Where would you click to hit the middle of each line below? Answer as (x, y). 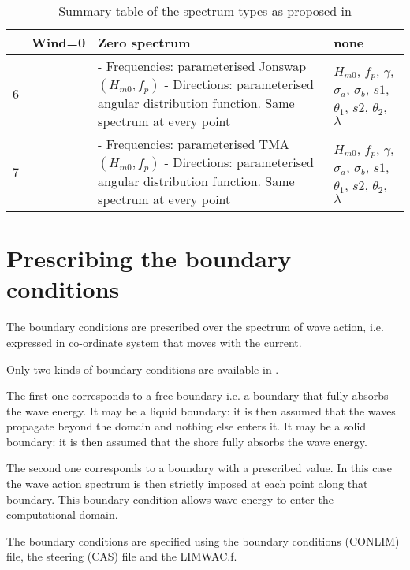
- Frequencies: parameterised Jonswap (202, 66)
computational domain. (62, 514)
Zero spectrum (144, 42)
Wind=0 (59, 42)
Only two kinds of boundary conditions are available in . (143, 369)
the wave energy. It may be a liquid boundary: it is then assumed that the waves (201, 410)
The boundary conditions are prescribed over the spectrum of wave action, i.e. (195, 327)
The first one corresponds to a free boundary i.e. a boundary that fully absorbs (198, 395)
